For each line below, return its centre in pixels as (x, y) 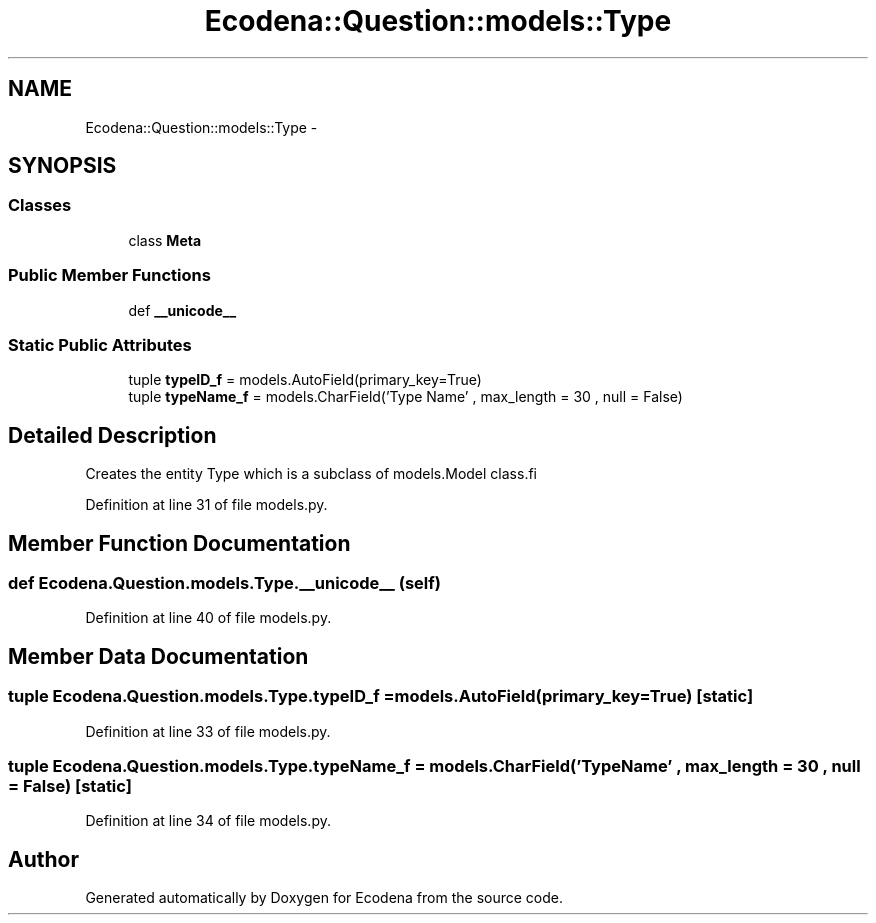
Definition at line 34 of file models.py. (208, 821)
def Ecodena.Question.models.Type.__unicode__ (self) (224, 583)
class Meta (165, 240)
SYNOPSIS (62, 166)
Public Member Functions (109, 275)
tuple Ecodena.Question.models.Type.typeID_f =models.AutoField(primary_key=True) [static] (381, 696)
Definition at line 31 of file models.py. (206, 505)
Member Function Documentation (179, 543)
